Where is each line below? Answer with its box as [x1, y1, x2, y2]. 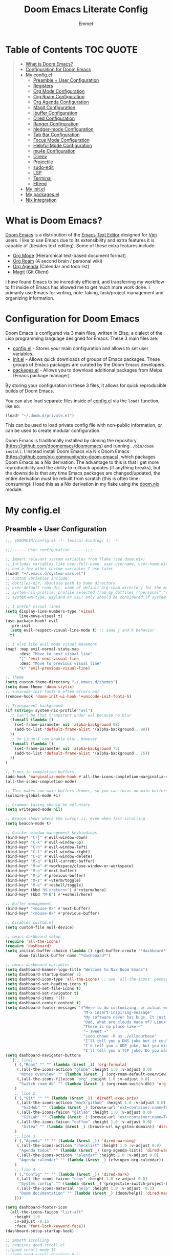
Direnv [33, 153, 48, 159]
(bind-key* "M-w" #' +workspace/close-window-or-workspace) [5, 863, 134, 869]
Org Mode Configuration [33, 88, 85, 94]
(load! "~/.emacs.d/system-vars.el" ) [5, 571, 86, 576]
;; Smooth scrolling [5, 1238, 50, 1243]
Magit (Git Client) [12, 269, 49, 275]
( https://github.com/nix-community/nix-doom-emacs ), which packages [5, 454, 156, 460]
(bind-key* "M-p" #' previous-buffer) [5, 873, 86, 878]
